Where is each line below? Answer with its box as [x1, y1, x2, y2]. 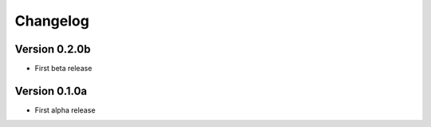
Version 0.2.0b [14, 42, 91, 56]
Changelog [14, 12, 89, 30]
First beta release [34, 64, 93, 73]
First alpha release [34, 105, 96, 115]
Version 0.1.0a [14, 84, 88, 97]
